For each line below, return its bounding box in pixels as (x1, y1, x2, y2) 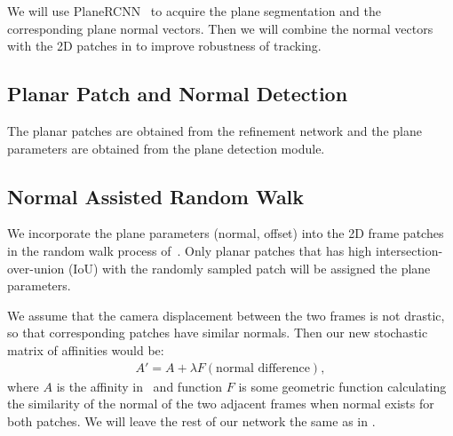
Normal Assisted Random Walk (7, 182, 305, 210)
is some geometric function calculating (238, 377, 447, 395)
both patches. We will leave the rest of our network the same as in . (7, 411, 376, 430)
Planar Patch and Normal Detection (7, 80, 348, 107)
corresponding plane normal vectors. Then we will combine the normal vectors (7, 19, 433, 37)
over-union (7, 258, 65, 277)
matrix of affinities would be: (7, 340, 164, 359)
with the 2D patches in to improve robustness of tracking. (7, 36, 322, 55)
